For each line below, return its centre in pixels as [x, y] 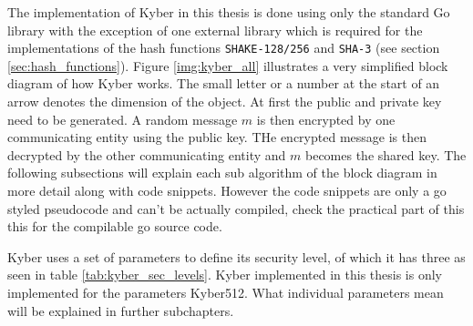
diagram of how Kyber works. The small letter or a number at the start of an [224, 83]
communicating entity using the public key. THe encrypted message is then [217, 137]
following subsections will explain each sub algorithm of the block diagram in [222, 173]
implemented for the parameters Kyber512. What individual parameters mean [226, 292]
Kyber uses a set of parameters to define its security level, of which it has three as [236, 256]
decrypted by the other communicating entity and [147, 154]
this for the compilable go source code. [115, 226]
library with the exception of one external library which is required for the [215, 30]
